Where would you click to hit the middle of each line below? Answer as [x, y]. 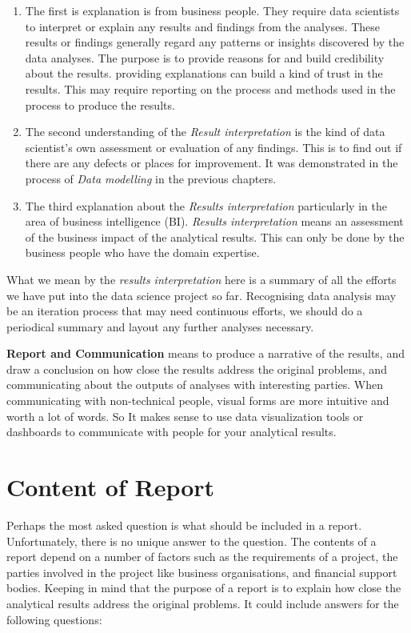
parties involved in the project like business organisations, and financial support [202, 572]
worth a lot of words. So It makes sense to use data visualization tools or [185, 416]
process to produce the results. [100, 104]
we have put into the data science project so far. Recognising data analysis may [202, 295]
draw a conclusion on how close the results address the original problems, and [197, 369]
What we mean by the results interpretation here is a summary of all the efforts [202, 279]
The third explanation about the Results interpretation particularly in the [206, 205]
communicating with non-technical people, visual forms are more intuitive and [198, 401]
